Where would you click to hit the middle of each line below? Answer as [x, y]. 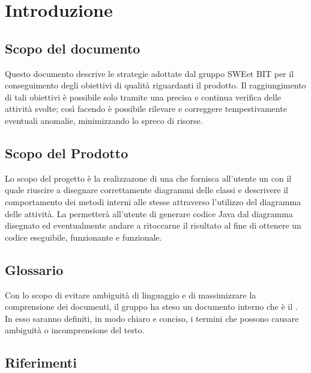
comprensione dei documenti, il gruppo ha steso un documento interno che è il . [151, 307]
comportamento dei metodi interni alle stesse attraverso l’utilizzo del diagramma [153, 201]
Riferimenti [41, 362]
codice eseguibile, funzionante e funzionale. [83, 237]
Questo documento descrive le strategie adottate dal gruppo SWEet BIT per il [149, 73]
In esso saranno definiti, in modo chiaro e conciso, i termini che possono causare [152, 318]
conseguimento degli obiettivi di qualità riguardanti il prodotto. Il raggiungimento [155, 85]
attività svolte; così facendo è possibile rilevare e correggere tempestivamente [146, 109]
